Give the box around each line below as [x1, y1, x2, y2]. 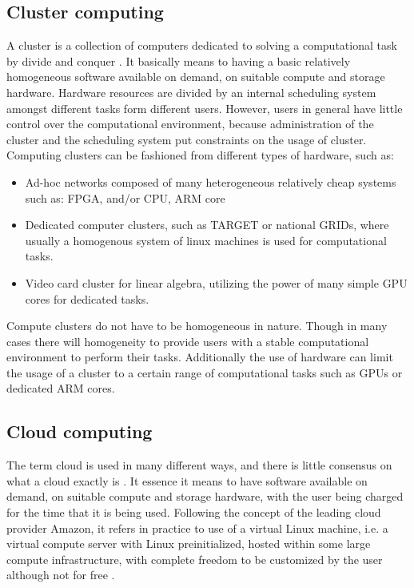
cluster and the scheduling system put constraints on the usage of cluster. [6, 131, 367, 147]
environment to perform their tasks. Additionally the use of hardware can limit [6, 348, 393, 365]
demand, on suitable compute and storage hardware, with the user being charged [6, 488, 404, 505]
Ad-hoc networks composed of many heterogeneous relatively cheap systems [25, 173, 396, 190]
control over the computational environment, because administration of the [6, 115, 374, 132]
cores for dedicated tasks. [25, 290, 149, 307]
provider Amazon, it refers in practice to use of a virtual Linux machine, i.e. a [6, 519, 388, 536]
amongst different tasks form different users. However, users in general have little [6, 99, 403, 116]
